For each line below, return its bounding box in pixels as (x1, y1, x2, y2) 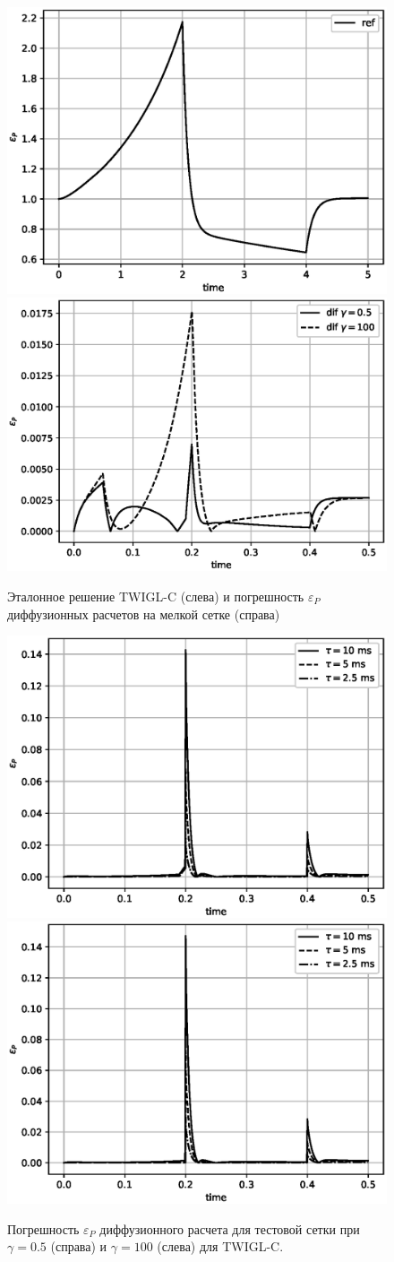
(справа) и (50, 1237, 107, 1256)
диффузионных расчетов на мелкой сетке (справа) (7, 604, 280, 623)
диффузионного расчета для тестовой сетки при (99, 1219, 360, 1238)
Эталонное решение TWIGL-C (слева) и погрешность (7, 587, 304, 605)
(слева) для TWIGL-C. (157, 1237, 284, 1256)
